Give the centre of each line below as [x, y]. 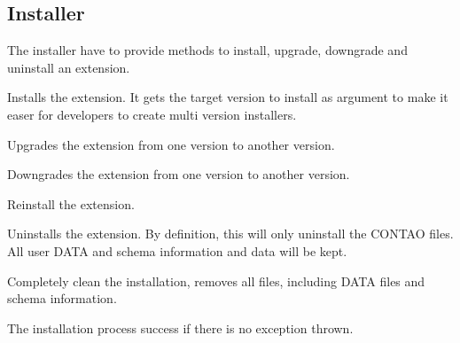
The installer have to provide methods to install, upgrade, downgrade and [207, 50]
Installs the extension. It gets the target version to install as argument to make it [228, 97]
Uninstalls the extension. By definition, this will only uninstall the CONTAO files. [230, 234]
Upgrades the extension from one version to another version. [171, 144]
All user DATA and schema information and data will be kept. [177, 250]
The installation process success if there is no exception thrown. [180, 327]
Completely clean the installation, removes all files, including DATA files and [216, 281]
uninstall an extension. [69, 67]
